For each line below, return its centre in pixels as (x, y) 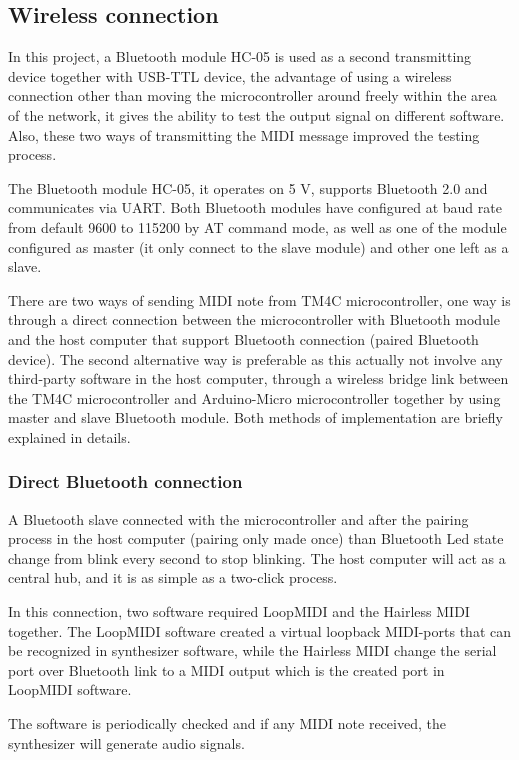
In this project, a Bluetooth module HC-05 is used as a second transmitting (240, 56)
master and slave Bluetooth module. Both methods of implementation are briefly (256, 417)
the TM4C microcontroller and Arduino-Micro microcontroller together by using (254, 397)
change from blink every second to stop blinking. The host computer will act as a (257, 557)
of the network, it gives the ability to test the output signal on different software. (256, 114)
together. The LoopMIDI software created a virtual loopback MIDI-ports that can (259, 630)
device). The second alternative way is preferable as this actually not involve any (255, 358)
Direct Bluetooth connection (125, 481)
